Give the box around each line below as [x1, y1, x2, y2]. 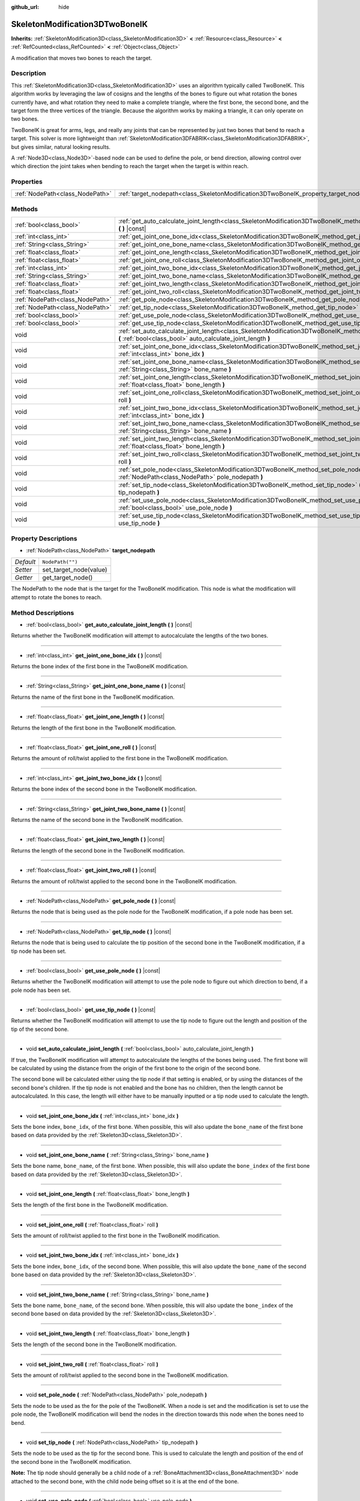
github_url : [11, 4, 39, 10]
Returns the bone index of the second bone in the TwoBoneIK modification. [11, 785, 197, 793]
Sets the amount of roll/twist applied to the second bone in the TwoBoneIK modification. [11, 1372, 229, 1379]
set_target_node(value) [42, 566, 107, 574]
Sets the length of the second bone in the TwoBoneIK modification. [11, 1341, 177, 1348]
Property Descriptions [11, 534, 77, 543]
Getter [14, 573, 33, 582]
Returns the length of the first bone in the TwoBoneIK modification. [11, 724, 176, 731]
